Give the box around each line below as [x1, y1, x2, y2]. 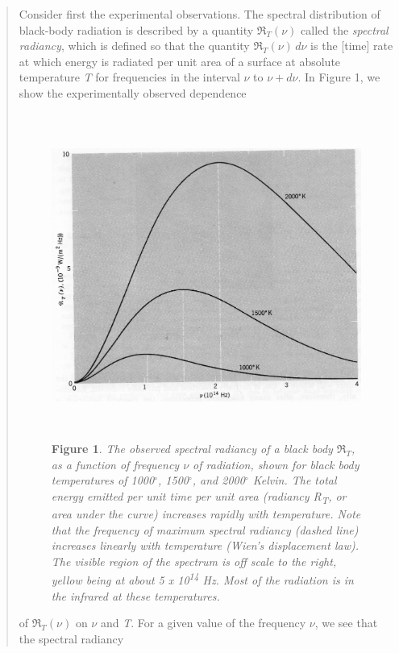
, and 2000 [192, 472, 245, 489]
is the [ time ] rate [310, 37, 393, 54]
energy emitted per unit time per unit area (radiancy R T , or [51, 487, 347, 506]
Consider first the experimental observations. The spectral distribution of [19, 6, 380, 22]
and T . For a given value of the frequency [100, 614, 306, 631]
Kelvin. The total [252, 472, 337, 489]
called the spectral [301, 21, 389, 38]
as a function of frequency [51, 455, 180, 472]
